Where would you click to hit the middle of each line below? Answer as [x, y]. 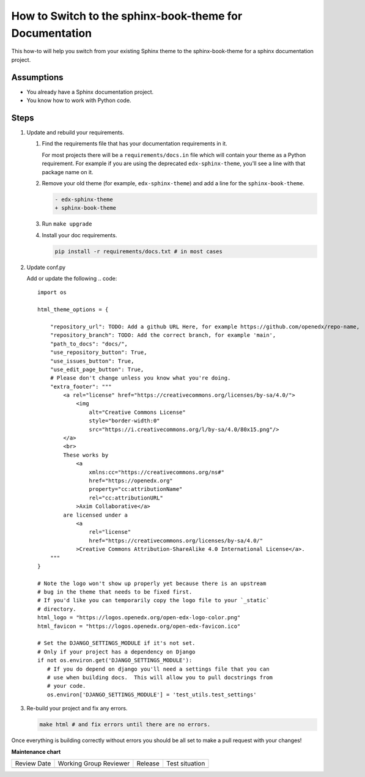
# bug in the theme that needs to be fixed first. [115, 592]
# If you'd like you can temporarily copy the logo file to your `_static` [153, 600]
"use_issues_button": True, [92, 361]
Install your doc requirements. [79, 235]
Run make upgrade [67, 224]
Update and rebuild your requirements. [76, 132]
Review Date [33, 763]
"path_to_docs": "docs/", [89, 344]
